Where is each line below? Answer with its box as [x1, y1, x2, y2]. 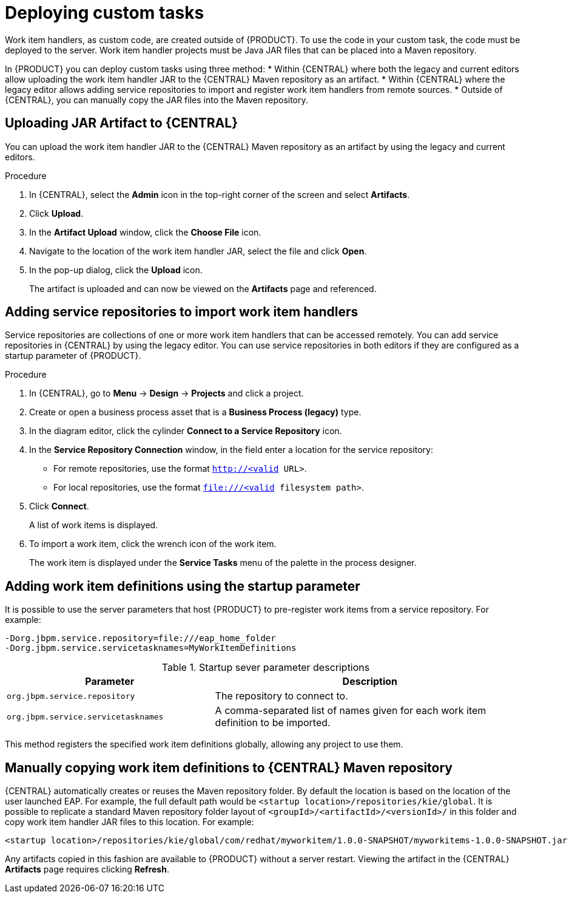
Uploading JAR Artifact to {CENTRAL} [5, 115, 238, 131]
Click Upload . [29, 208, 84, 219]
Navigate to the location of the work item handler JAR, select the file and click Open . [29, 245, 367, 256]
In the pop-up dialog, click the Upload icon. [29, 264, 203, 275]
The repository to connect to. [215, 690, 348, 702]
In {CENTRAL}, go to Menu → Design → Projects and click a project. [29, 388, 304, 399]
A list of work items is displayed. [29, 520, 158, 531]
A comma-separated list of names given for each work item [215, 704, 486, 717]
